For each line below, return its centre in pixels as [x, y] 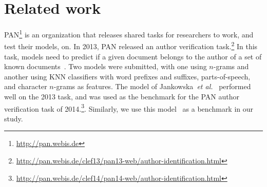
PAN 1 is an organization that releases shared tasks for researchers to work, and [129, 34]
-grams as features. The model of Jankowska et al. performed [152, 86]
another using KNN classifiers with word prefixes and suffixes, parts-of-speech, [127, 76]
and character [26, 86]
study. [14, 118]
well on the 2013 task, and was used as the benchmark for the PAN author [122, 96]
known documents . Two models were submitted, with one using [106, 66]
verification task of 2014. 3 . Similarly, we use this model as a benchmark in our [129, 108]
